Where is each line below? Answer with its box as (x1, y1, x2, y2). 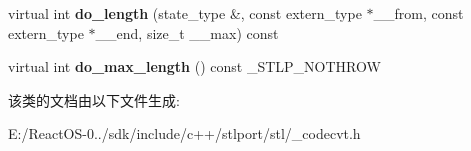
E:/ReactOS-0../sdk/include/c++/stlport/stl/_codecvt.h (8, 123, 361, 144)
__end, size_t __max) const (95, 22, 279, 43)
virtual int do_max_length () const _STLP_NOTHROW (8, 56, 381, 77)
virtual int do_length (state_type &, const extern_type (8, 3, 362, 23)
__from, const (373, 3, 464, 23)
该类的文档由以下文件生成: (8, 89, 180, 110)
